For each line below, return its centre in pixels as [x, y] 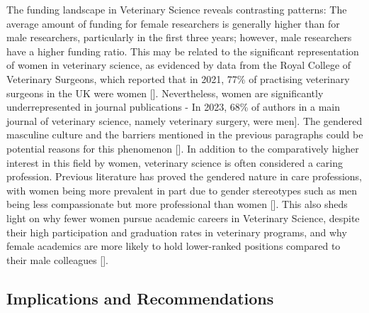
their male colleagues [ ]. [58, 259]
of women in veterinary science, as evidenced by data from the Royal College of [179, 65]
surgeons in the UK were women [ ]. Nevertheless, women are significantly [165, 93]
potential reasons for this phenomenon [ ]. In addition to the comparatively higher [183, 148]
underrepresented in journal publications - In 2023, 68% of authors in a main [174, 107]
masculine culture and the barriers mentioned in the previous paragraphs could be [185, 134]
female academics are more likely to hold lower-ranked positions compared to [174, 246]
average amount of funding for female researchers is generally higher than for [173, 23]
